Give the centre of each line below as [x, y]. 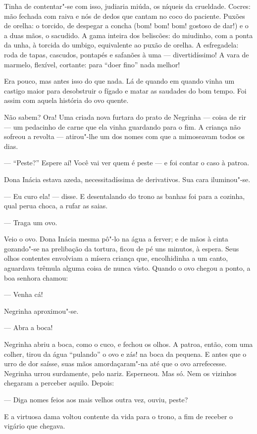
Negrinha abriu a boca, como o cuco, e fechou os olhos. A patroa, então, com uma [128, 344]
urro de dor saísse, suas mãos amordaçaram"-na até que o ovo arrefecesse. [115, 363]
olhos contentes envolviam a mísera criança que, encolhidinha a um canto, [116, 258]
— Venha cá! [24, 294]
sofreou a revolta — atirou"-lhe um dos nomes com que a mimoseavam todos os [125, 136]
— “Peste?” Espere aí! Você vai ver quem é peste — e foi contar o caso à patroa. [127, 163]
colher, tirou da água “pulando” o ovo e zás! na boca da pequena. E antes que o [125, 354]
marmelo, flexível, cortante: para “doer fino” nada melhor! [92, 64]
